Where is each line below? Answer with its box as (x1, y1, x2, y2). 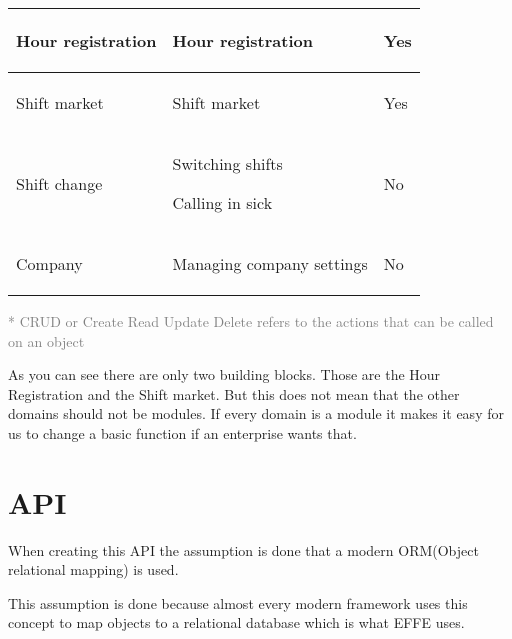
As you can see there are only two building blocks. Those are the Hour (8, 364, 441, 385)
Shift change (16, 171, 103, 195)
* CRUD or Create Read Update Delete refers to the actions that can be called (8, 311, 494, 331)
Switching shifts (172, 152, 283, 175)
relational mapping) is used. (8, 559, 179, 580)
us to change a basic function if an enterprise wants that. (8, 422, 357, 443)
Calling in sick (172, 191, 273, 214)
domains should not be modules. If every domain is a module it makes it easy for (8, 403, 504, 424)
